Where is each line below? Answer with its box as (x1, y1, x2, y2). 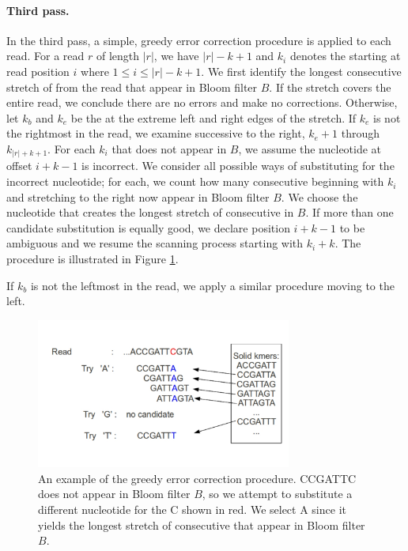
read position (6, 62, 70, 79)
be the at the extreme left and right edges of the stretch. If (70, 109, 357, 126)
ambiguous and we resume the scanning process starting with (6, 235, 304, 251)
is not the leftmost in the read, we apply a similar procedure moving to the (30, 277, 395, 293)
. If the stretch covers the (269, 78, 391, 95)
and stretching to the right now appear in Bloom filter (6, 188, 270, 205)
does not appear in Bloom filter (38, 485, 191, 502)
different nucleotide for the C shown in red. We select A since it (38, 500, 346, 517)
